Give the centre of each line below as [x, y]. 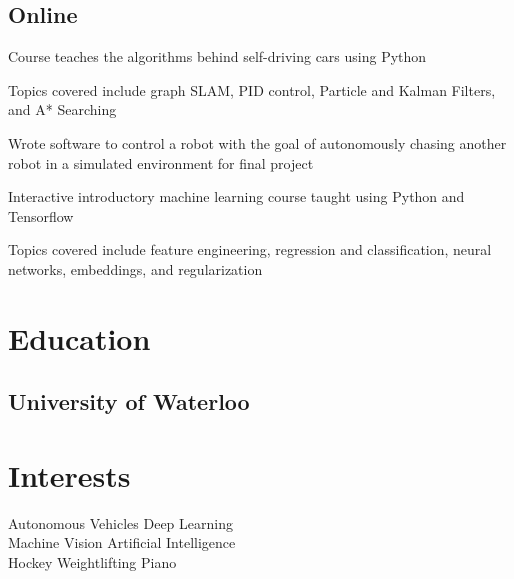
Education [79, 337]
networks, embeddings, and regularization [135, 268]
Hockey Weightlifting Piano [92, 562]
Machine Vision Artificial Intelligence [122, 542]
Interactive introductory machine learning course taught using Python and [236, 196]
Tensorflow [41, 215]
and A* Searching [62, 109]
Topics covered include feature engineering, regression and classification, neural [250, 249]
